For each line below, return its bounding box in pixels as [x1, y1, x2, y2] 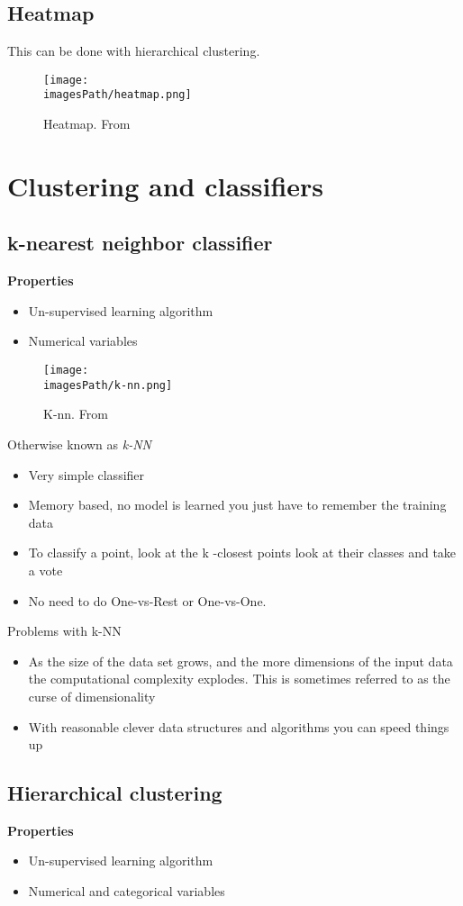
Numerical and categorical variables [28, 882, 225, 901]
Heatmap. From [43, 114, 131, 133]
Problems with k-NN [7, 621, 122, 640]
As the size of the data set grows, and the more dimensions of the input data [28, 651, 453, 670]
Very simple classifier [28, 465, 145, 484]
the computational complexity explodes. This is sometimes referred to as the [28, 669, 450, 688]
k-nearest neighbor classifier [7, 229, 273, 257]
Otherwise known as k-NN [7, 434, 152, 453]
